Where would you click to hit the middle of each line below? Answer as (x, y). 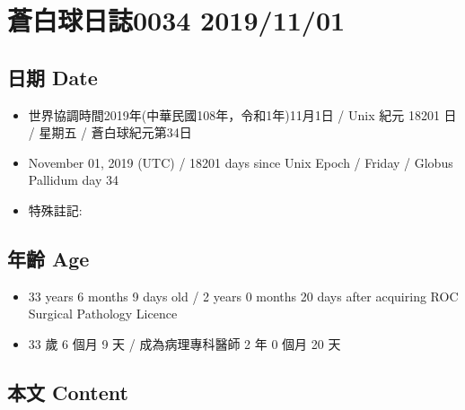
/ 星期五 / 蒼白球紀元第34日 (110, 132)
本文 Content (68, 392)
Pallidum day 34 (73, 180)
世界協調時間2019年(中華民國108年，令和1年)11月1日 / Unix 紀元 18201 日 (242, 114)
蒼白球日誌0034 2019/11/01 (176, 20)
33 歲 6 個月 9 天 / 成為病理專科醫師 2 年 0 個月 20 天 (184, 343)
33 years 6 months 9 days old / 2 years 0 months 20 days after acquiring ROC (243, 296)
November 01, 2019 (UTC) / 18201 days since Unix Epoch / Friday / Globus (241, 162)
